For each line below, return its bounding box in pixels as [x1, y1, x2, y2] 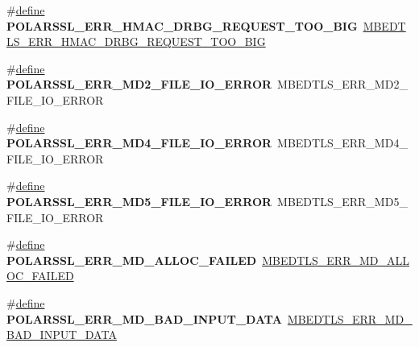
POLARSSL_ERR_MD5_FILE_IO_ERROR [6, 192, 272, 209]
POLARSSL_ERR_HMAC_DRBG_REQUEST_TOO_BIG [6, 17, 358, 34]
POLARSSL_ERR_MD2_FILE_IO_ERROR [6, 76, 272, 93]
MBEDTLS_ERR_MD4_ [277, 134, 408, 151]
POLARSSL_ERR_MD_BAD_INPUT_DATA [6, 310, 282, 327]
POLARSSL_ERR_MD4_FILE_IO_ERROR [6, 134, 272, 151]
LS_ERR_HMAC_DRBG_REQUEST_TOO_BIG [6, 33, 266, 50]
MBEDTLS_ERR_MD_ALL [262, 251, 409, 268]
